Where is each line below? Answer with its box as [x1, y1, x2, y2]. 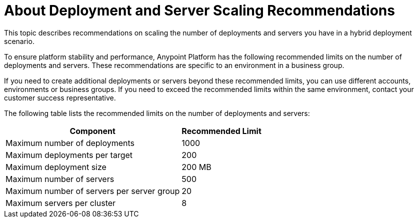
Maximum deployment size [5, 161, 106, 172]
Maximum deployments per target [5, 149, 133, 160]
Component [69, 125, 115, 136]
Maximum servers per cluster [5, 197, 116, 208]
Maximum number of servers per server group [5, 185, 180, 196]
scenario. [4, 36, 34, 45]
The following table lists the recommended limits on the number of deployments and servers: [4, 108, 310, 117]
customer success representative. [4, 93, 116, 102]
